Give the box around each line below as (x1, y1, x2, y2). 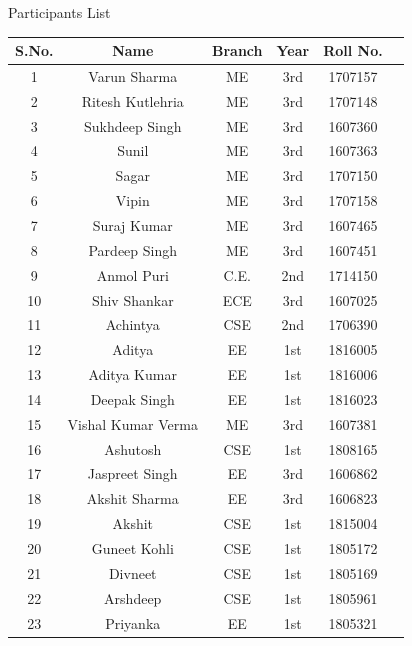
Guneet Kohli (91, 537, 174, 558)
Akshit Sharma (86, 488, 179, 509)
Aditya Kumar (88, 364, 177, 385)
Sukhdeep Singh (83, 115, 182, 136)
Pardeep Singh (88, 239, 178, 260)
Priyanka (105, 612, 161, 633)
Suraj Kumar (92, 215, 173, 235)
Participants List (8, 2, 111, 22)
